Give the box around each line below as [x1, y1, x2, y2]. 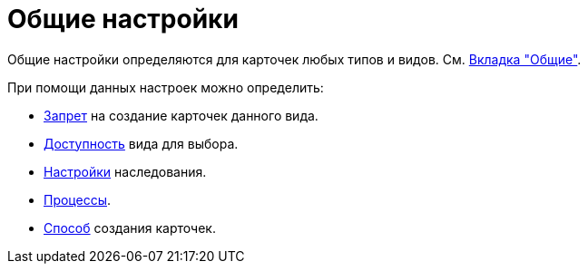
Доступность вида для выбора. [44, 135, 239, 151]
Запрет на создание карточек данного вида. [44, 107, 318, 123]
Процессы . [44, 191, 112, 208]
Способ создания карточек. [44, 219, 216, 236]
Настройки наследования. [44, 163, 207, 179]
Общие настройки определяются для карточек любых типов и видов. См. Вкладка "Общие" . [7, 51, 582, 67]
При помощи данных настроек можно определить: [7, 79, 324, 95]
